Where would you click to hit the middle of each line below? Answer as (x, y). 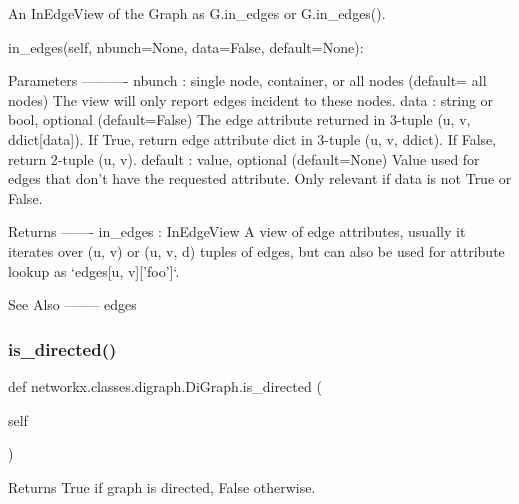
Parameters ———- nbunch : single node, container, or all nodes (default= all (247, 80)
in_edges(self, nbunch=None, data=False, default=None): (186, 46)
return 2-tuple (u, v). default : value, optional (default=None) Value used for (244, 158)
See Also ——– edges (72, 304)
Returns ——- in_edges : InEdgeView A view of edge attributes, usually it (237, 231)
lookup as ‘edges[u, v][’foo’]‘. (94, 270)
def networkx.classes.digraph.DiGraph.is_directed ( (165, 385)
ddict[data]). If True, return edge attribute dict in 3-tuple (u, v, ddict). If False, (252, 138)
